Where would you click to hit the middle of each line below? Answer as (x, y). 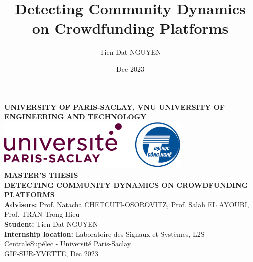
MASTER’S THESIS (41, 175)
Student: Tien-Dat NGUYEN (51, 224)
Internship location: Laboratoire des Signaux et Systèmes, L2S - (107, 234)
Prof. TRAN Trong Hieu (42, 214)
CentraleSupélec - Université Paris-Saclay (68, 244)
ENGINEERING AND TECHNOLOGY (75, 116)
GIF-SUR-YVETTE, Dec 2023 (51, 253)
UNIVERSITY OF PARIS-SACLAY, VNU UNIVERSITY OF (114, 106)
